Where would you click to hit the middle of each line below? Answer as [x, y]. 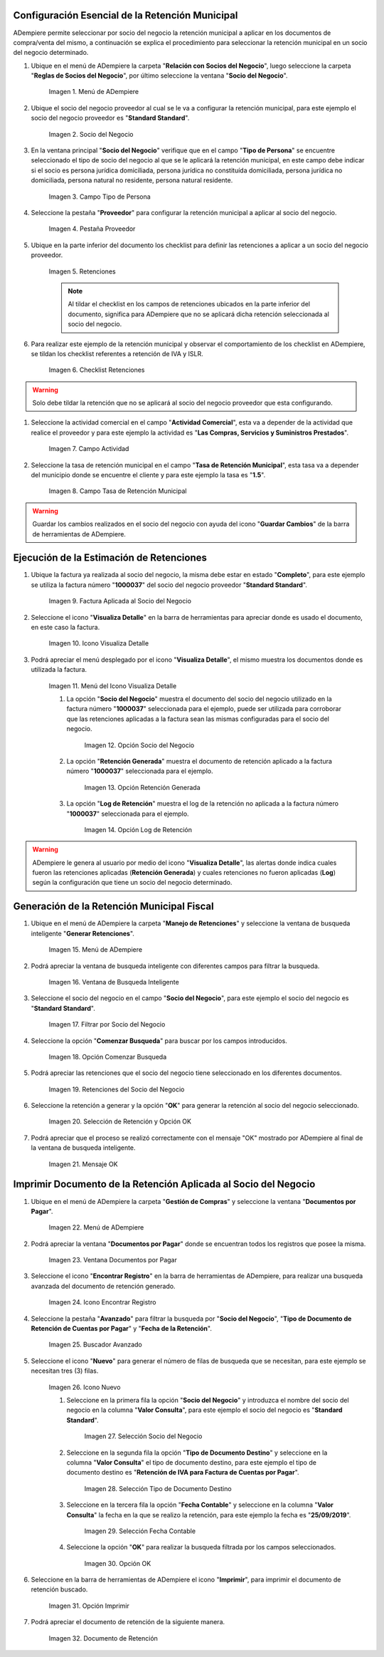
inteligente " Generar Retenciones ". [83, 933]
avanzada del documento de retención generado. [103, 1286]
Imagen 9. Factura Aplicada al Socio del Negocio [120, 601]
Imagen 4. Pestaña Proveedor [92, 229]
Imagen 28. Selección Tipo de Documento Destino [158, 1488]
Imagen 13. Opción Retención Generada [142, 787]
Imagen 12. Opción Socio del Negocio [139, 745]
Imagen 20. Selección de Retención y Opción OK [120, 1121]
